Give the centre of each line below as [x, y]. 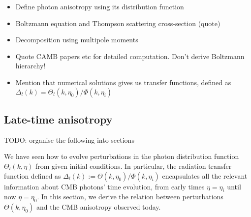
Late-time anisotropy [58, 119]
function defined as [32, 175]
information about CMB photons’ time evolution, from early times [104, 186]
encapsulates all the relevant [205, 175]
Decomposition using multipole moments [77, 40]
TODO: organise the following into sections [69, 139]
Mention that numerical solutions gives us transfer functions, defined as [123, 82]
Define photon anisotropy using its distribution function [100, 6]
